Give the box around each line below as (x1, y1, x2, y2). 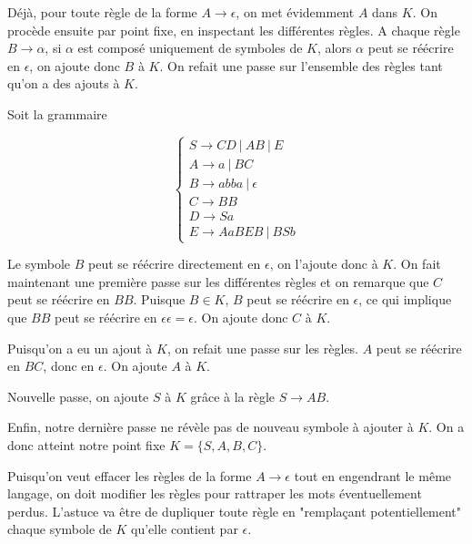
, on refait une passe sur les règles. (166, 338, 359, 357)
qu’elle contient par (131, 519, 238, 539)
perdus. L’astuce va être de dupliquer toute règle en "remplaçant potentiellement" (7, 501, 462, 520)
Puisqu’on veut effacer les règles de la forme (7, 466, 252, 485)
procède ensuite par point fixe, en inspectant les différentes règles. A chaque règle (7, 20, 460, 39)
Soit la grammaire (7, 104, 107, 123)
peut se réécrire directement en (88, 254, 261, 273)
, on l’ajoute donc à (269, 254, 378, 273)
